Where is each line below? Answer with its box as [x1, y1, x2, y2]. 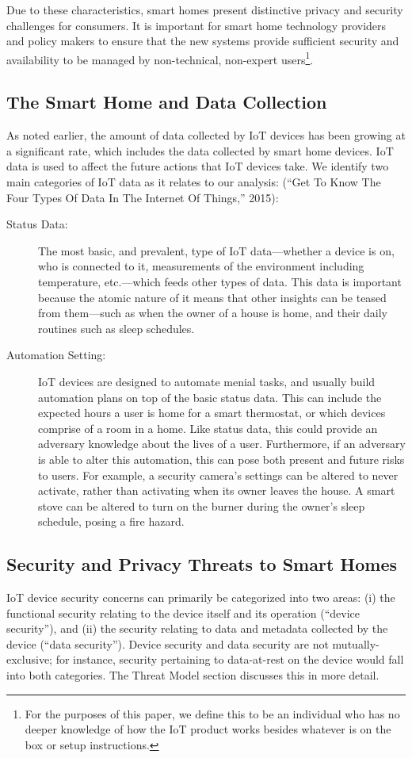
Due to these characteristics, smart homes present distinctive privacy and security [6, 2, 403, 17]
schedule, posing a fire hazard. [38, 513, 185, 530]
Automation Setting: [6, 346, 106, 363]
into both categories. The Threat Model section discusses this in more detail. [6, 667, 380, 683]
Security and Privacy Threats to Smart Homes [6, 552, 398, 576]
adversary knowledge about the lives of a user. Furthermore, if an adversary [38, 435, 406, 452]
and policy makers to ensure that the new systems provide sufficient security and [6, 33, 399, 49]
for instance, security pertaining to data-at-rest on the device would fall [55, 651, 404, 668]
